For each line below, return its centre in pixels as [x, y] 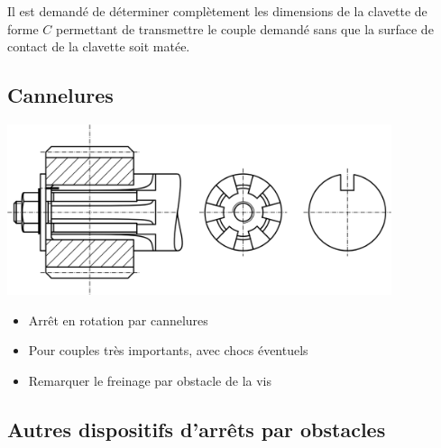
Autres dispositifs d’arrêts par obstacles [197, 429]
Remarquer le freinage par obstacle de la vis [150, 380]
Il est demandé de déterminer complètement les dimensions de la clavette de [217, 11]
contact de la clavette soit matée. [99, 46]
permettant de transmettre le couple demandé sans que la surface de [244, 28]
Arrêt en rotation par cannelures [118, 320]
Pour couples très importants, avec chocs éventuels [168, 350]
